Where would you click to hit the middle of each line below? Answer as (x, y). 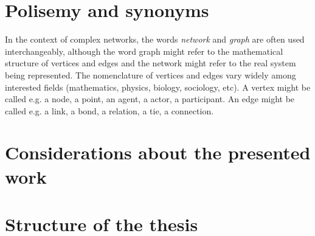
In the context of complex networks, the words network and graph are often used (155, 39)
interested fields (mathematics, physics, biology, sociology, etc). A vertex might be (158, 87)
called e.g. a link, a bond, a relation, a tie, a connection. (109, 110)
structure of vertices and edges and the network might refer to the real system (151, 63)
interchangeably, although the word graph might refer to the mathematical (144, 51)
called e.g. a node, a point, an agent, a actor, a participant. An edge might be (150, 99)
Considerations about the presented (158, 152)
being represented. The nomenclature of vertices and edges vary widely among (151, 75)
